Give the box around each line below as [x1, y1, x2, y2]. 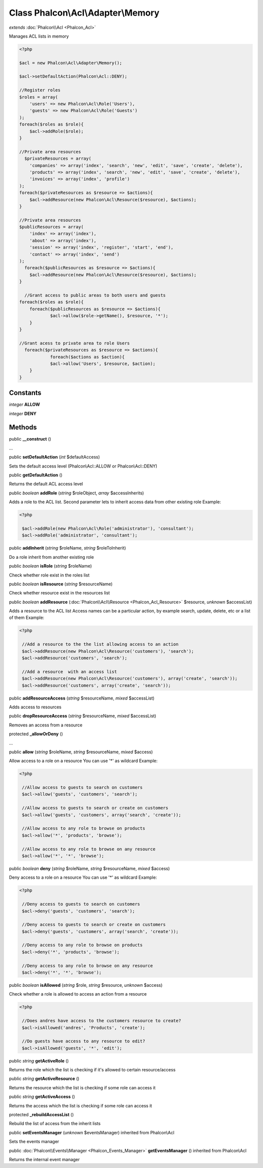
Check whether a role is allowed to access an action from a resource [9, 991, 147, 997]
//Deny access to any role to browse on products [22, 942, 143, 948]
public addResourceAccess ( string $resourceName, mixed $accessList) [9, 695, 155, 701]
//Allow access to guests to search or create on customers [22, 805, 169, 811]
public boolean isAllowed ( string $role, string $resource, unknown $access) [9, 982, 163, 988]
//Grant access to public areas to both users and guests [24, 292, 166, 298]
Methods [9, 423, 37, 432]
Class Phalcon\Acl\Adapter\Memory [9, 7, 160, 18]
